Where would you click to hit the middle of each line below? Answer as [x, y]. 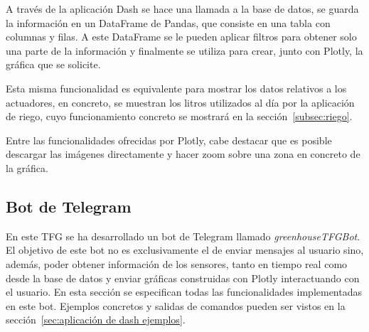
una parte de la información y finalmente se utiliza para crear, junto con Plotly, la [184, 50]
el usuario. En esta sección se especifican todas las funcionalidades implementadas [184, 292]
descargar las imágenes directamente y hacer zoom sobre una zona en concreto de [183, 154]
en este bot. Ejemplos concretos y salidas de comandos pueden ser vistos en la [176, 305]
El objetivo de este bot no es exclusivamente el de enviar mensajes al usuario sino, [185, 250]
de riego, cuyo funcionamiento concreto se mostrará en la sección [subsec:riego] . [179, 116]
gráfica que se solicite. [53, 64]
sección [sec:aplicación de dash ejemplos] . [96, 320]
